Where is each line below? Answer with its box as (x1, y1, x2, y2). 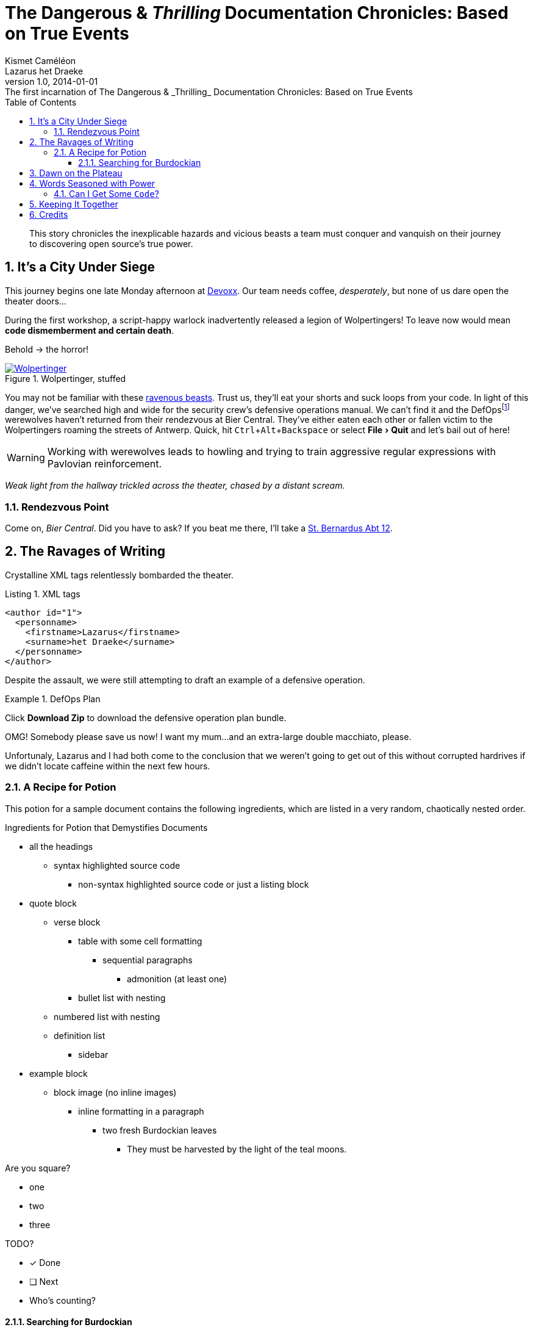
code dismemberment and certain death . (5, 325, 174, 336)
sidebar (78, 1049, 109, 1060)
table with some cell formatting (78, 935, 202, 946)
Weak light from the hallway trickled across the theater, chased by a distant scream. (5, 480, 345, 491)
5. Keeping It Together (29, 198, 118, 209)
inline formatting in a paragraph (78, 1105, 204, 1116)
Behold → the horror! (5, 343, 89, 354)
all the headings (29, 841, 93, 852)
